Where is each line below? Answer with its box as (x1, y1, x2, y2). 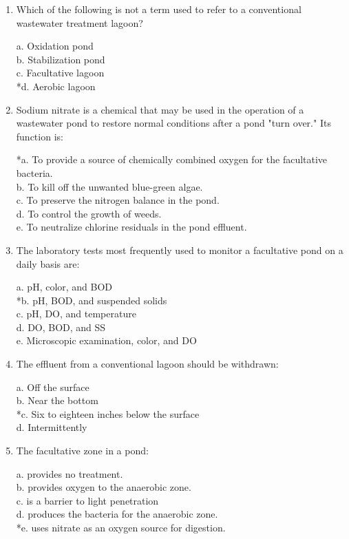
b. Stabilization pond (16, 52, 105, 66)
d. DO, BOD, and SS (16, 319, 106, 334)
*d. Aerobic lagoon (16, 78, 96, 93)
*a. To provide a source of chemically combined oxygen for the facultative (16, 152, 328, 167)
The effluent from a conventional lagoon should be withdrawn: (16, 357, 279, 371)
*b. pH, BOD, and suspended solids (16, 293, 167, 307)
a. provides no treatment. (16, 466, 123, 480)
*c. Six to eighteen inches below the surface (16, 406, 200, 421)
